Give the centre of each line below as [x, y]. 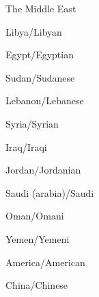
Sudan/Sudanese [40, 77]
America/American [45, 262]
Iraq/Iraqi [26, 146]
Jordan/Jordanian [43, 170]
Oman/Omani [35, 216]
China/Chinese [37, 285]
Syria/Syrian [32, 123]
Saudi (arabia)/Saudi [50, 192]
